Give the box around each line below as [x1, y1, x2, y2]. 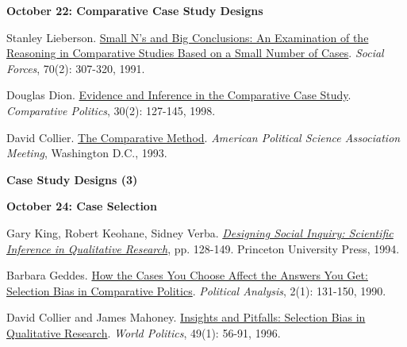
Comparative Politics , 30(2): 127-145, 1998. [6, 102, 216, 118]
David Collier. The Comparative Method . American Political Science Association [6, 129, 401, 145]
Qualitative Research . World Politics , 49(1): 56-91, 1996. [6, 324, 281, 341]
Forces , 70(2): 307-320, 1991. [6, 60, 145, 76]
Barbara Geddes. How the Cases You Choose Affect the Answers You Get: [6, 267, 368, 283]
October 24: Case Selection [6, 198, 157, 214]
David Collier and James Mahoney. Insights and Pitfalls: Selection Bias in [6, 309, 366, 326]
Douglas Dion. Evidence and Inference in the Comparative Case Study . [6, 87, 351, 103]
